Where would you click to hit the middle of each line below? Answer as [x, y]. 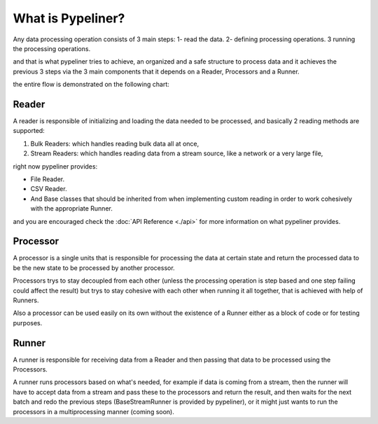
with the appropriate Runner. [72, 209]
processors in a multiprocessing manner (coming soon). [93, 411]
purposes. [28, 323]
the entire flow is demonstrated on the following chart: [91, 85]
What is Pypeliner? [69, 18]
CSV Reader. [49, 189]
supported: [29, 131]
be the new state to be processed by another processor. [94, 268]
